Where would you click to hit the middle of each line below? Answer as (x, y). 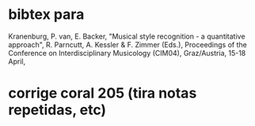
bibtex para (46, 15)
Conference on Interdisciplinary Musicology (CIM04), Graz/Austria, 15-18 (127, 53)
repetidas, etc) (57, 110)
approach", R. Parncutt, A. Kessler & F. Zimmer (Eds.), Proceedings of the (127, 44)
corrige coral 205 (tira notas (103, 93)
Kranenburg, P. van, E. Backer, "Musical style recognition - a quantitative (127, 36)
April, (17, 61)
